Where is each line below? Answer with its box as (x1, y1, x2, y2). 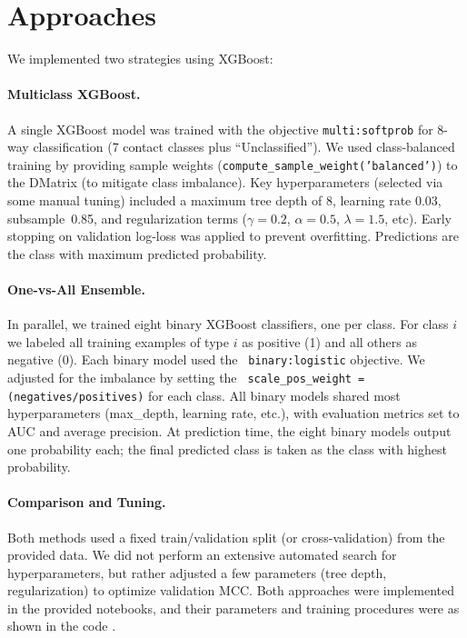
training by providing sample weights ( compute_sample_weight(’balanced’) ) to (7, 155, 458, 174)
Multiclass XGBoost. (7, 85, 141, 104)
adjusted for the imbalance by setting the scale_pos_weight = (7, 368, 365, 387)
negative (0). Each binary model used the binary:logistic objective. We (7, 350, 425, 369)
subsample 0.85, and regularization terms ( (7, 208, 248, 227)
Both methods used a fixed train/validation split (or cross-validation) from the (7, 527, 445, 546)
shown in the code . (7, 616, 116, 635)
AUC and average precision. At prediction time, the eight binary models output (7, 421, 452, 440)
